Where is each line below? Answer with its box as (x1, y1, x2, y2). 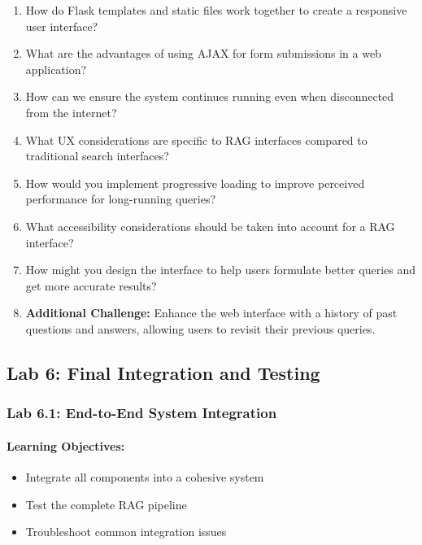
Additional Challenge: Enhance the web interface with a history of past (25, 304, 398, 321)
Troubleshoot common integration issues (25, 523, 227, 540)
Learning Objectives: (7, 437, 125, 454)
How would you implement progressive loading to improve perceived (25, 174, 365, 191)
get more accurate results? (25, 277, 157, 294)
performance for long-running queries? (25, 190, 216, 207)
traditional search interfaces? (25, 147, 169, 164)
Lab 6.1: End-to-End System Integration (7, 403, 277, 423)
